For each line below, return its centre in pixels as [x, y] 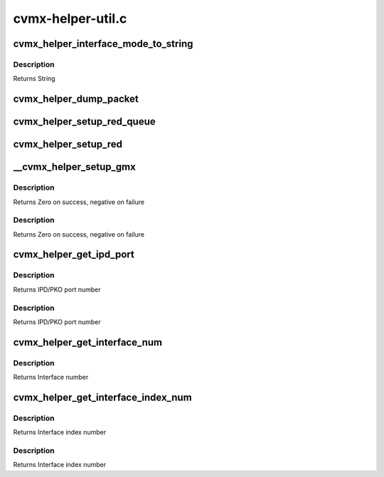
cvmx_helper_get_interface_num [88, 342]
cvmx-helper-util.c [70, 18]
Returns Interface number [51, 377]
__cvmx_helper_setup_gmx [75, 167]
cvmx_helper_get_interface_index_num [102, 397]
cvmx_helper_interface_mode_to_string [103, 44]
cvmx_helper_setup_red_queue [84, 122]
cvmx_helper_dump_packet [76, 99]
